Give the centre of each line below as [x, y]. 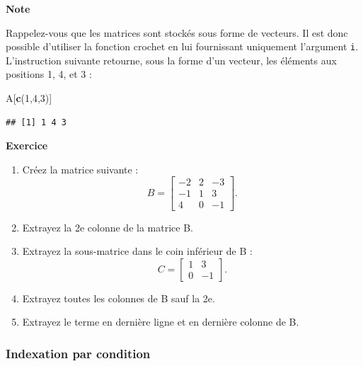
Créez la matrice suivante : [80, 169]
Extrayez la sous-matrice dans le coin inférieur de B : [137, 251]
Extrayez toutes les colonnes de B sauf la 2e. [119, 298]
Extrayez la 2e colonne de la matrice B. [108, 227]
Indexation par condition [78, 353]
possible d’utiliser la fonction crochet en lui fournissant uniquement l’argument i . [182, 46]
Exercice [27, 145]
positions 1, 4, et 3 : [49, 74]
